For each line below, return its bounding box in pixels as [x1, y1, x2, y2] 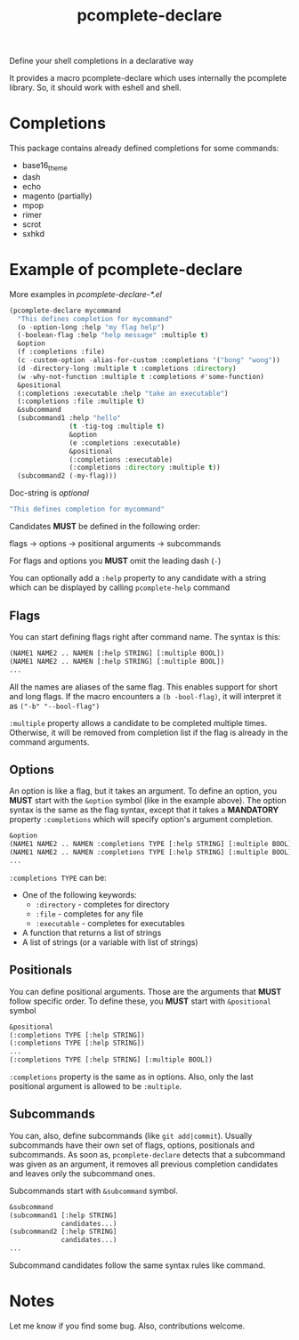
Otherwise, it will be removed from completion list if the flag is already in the [9, 727, 288, 738]
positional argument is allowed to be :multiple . [9, 1081, 182, 1092]
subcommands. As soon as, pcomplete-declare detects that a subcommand [9, 1149, 286, 1159]
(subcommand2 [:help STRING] [9, 1227, 117, 1237]
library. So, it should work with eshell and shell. [9, 82, 182, 93]
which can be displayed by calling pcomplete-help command [9, 582, 230, 593]
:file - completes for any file [35, 908, 144, 919]
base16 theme [21, 160, 69, 173]
